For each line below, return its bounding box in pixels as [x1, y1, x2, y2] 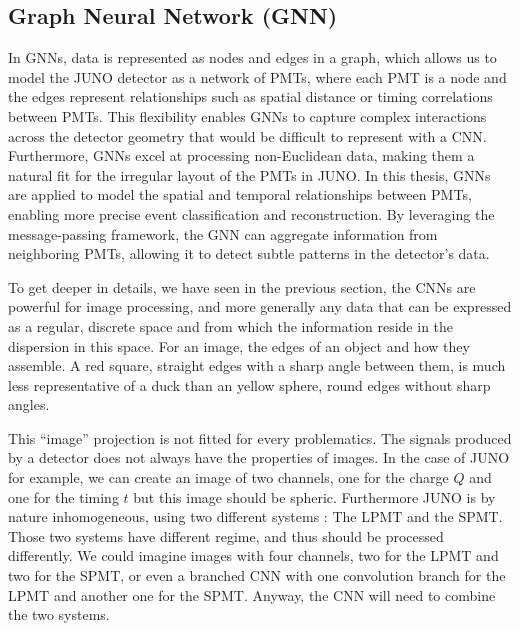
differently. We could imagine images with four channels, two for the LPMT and [8, 545, 499, 566]
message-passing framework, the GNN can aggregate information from [8, 223, 438, 244]
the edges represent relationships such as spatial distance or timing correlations [8, 86, 493, 107]
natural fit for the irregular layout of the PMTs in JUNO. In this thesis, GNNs [8, 164, 491, 185]
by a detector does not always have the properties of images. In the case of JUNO [8, 447, 510, 468]
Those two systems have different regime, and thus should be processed [8, 525, 444, 546]
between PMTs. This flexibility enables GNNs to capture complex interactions [8, 105, 487, 126]
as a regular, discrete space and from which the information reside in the [8, 315, 454, 336]
